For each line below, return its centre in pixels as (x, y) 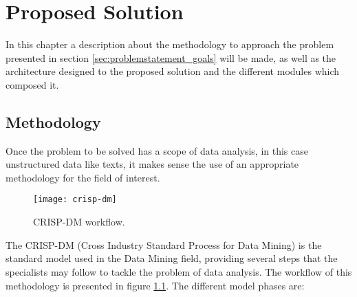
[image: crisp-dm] (75, 200)
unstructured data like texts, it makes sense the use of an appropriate (152, 164)
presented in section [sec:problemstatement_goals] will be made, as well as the (171, 57)
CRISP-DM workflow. (79, 222)
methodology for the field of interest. (83, 177)
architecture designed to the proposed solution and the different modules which (173, 71)
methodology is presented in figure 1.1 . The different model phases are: (155, 285)
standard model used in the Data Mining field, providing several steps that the (172, 258)
